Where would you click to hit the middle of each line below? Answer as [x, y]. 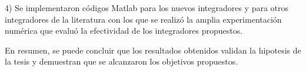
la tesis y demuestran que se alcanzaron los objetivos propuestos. [122, 61]
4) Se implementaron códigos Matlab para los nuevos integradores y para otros [147, 8]
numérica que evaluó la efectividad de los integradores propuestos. [124, 31]
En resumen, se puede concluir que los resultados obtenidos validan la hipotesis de [153, 50]
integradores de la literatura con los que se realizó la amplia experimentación [143, 19]
